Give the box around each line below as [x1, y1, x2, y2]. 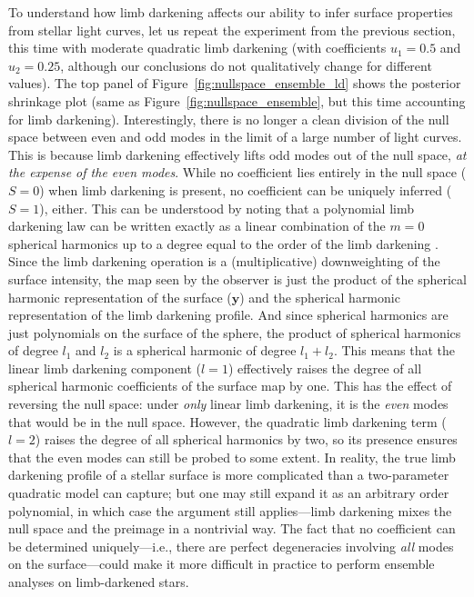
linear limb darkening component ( [8, 358, 202, 377]
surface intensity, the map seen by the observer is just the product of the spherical [8, 269, 467, 288]
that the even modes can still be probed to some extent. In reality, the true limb [8, 447, 456, 466]
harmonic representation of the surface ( [8, 287, 232, 306]
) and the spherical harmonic [239, 287, 400, 306]
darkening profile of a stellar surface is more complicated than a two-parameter [8, 465, 449, 484]
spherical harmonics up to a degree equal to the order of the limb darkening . [8, 234, 439, 253]
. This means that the [333, 341, 456, 360]
